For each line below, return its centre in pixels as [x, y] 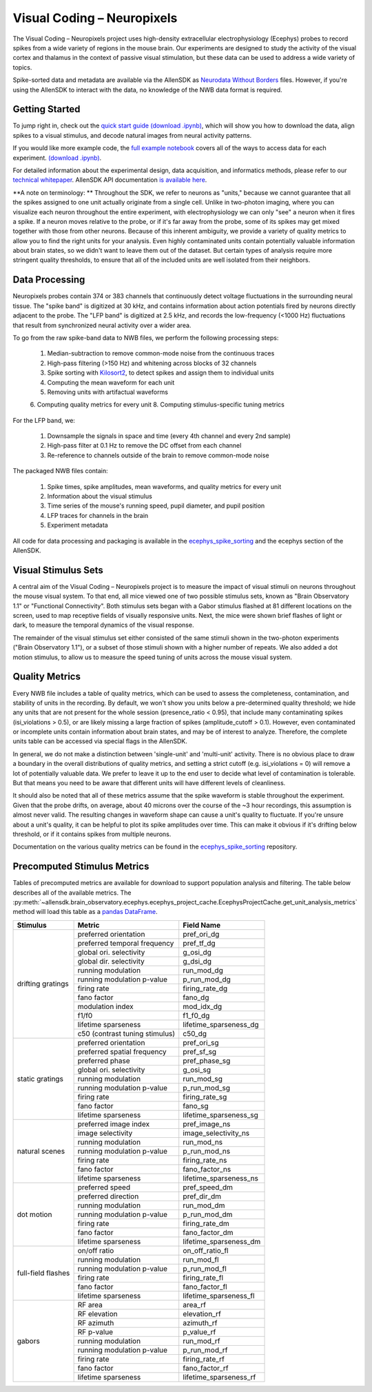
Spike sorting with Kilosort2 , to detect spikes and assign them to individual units [161, 373]
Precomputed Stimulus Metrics [81, 867]
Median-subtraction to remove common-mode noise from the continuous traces [161, 353]
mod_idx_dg [203, 1006]
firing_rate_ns [205, 1160]
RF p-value [95, 1331]
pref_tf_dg [199, 943]
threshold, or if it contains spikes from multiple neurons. [92, 834]
